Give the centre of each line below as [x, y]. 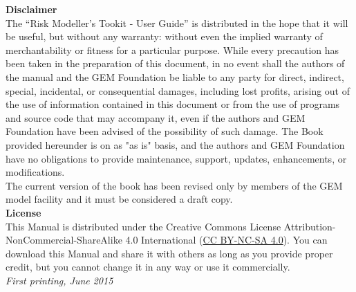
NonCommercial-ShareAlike [64, 240]
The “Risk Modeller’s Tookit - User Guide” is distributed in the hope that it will [177, 22]
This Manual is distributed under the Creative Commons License [143, 226]
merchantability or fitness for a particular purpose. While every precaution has [172, 49]
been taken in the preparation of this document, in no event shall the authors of [175, 63]
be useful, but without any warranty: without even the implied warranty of [164, 36]
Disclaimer [31, 9]
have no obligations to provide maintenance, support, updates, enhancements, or [176, 158]
